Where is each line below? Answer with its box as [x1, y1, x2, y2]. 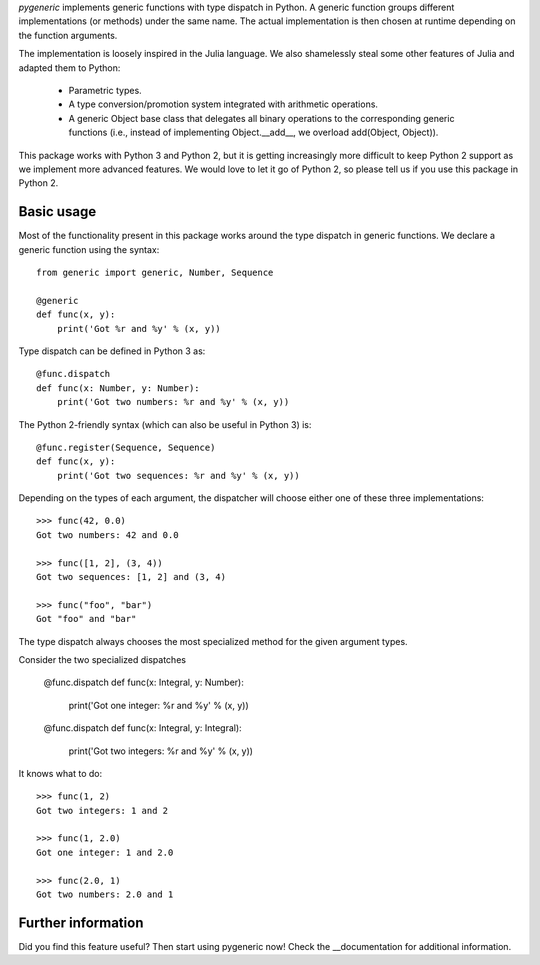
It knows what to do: [18, 767, 103, 779]
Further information [18, 914, 144, 931]
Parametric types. [68, 84, 142, 96]
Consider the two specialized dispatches [18, 653, 187, 665]
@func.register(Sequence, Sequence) [36, 441, 216, 453]
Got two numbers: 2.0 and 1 [36, 889, 174, 900]
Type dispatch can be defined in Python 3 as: [18, 345, 206, 357]
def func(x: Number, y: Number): [36, 382, 200, 394]
